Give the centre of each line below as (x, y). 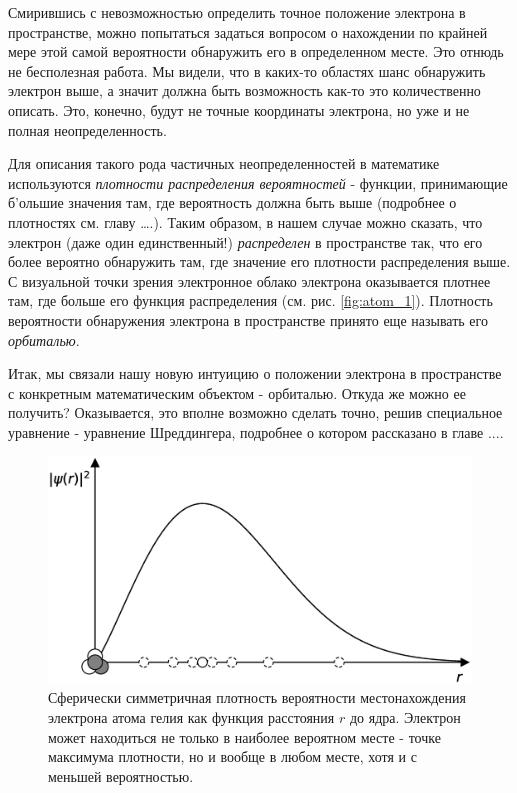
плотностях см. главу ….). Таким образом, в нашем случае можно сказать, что (245, 221)
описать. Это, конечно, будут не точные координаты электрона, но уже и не (239, 109)
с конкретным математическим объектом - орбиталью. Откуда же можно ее (237, 392)
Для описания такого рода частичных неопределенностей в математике (224, 163)
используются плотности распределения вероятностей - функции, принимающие (258, 182)
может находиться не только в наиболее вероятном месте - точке (244, 736)
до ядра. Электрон (405, 716)
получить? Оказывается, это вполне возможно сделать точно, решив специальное (255, 412)
